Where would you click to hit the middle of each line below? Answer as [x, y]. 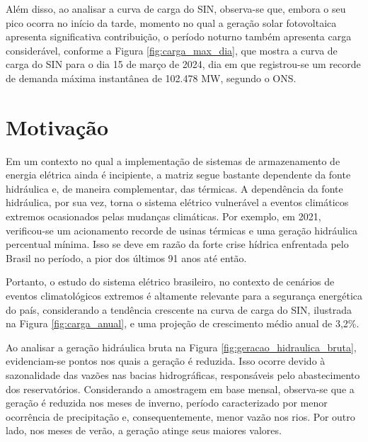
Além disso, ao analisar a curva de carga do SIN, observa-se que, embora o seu [176, 8]
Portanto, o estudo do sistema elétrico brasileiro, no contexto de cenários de [170, 282]
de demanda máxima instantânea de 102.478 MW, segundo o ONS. [151, 78]
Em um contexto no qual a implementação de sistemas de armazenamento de [173, 160]
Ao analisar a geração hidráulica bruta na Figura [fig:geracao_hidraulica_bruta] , [181, 347]
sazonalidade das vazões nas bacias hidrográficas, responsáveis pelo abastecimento [183, 375]
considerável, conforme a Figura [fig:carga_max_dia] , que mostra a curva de [172, 50]
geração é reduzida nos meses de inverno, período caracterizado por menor [167, 403]
